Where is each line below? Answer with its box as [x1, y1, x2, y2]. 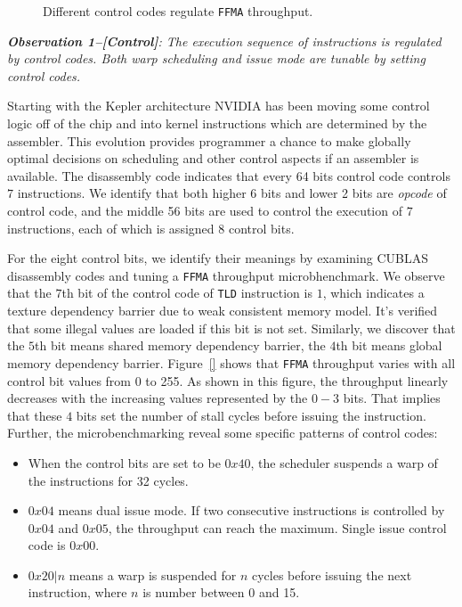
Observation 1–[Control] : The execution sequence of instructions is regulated [7, 31, 442, 50]
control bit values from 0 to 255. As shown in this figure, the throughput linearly [7, 371, 449, 390]
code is [28, 536, 66, 554]
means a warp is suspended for [69, 565, 237, 584]
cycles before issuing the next [251, 565, 412, 584]
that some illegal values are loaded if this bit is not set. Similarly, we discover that [7, 318, 456, 337]
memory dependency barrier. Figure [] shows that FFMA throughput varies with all [7, 353, 456, 372]
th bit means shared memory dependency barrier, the [35, 336, 326, 355]
